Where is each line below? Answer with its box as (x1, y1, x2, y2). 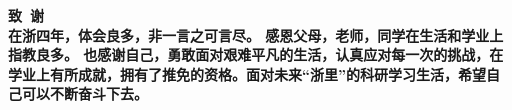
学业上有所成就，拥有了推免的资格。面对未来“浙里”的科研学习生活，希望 (8, 63, 486, 84)
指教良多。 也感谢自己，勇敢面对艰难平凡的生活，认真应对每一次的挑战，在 (8, 44, 504, 65)
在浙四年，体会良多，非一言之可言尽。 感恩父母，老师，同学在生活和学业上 (8, 24, 504, 45)
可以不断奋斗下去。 (21, 83, 148, 104)
